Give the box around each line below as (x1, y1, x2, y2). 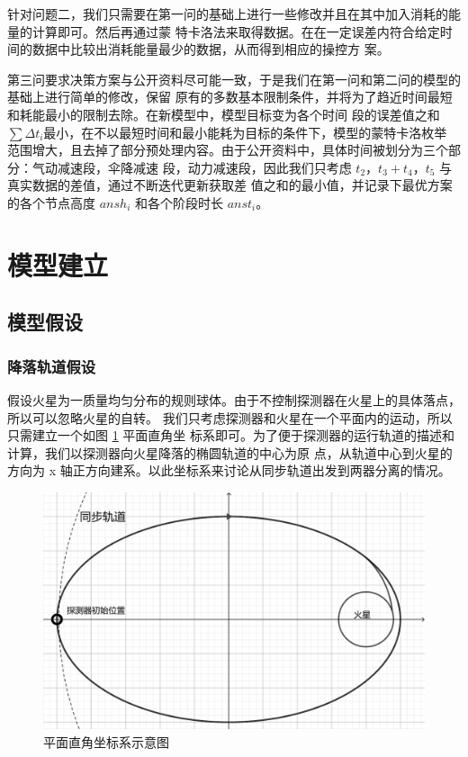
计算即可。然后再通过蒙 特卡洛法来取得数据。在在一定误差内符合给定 (31, 22, 440, 41)
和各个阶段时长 (134, 193, 223, 212)
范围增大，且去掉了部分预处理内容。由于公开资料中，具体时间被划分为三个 (7, 140, 448, 159)
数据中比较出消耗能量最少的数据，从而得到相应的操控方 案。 (31, 40, 390, 59)
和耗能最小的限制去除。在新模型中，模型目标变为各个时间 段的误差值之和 (7, 104, 440, 123)
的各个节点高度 (7, 193, 95, 212)
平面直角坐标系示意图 (43, 732, 169, 751)
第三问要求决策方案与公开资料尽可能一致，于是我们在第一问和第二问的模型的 (7, 69, 461, 88)
